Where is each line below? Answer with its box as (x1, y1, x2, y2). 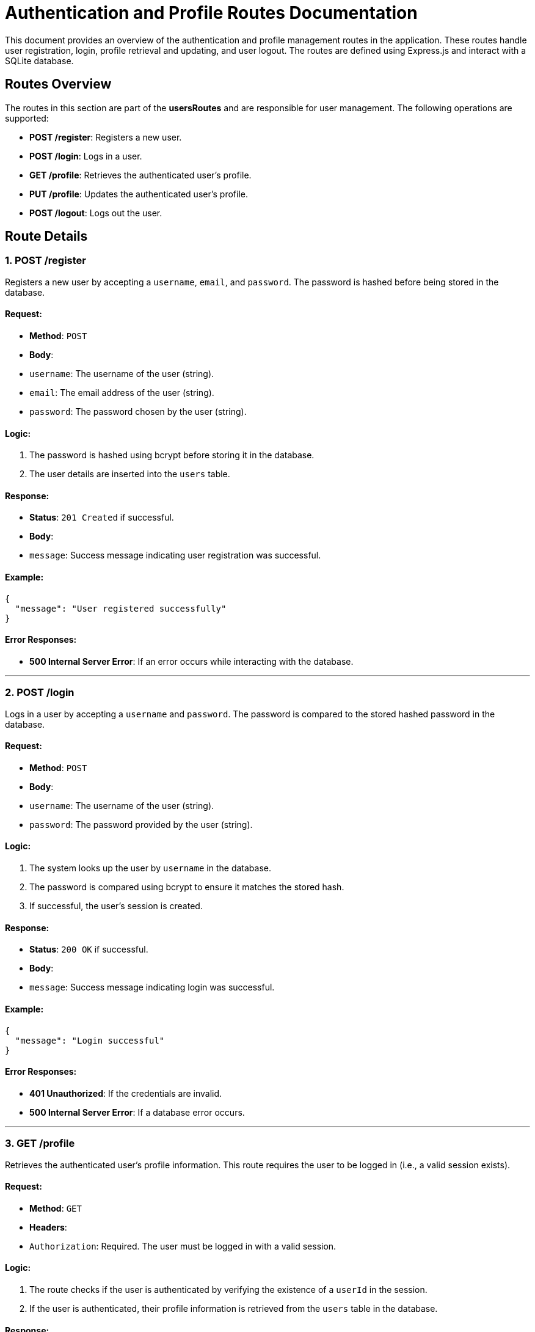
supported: (5, 112, 49, 123)
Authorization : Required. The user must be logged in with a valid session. (29, 1240, 337, 1251)
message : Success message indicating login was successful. (29, 982, 275, 993)
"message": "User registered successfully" (15, 603, 227, 613)
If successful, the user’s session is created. (29, 901, 203, 912)
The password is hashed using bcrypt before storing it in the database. (29, 450, 315, 461)
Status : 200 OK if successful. (29, 944, 148, 955)
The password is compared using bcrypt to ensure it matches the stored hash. (29, 882, 344, 893)
